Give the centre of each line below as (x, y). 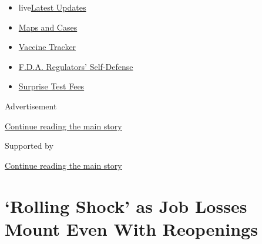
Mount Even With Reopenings (131, 228)
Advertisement (31, 106)
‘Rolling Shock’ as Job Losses (126, 205)
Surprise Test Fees (51, 86)
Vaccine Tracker (47, 47)
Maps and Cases (48, 27)
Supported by (29, 146)
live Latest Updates (52, 7)
